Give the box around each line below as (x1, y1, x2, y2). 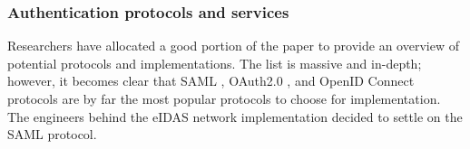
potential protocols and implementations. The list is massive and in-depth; (7, 53, 422, 72)
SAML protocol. (7, 125, 97, 144)
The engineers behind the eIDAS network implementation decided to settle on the (7, 107, 463, 126)
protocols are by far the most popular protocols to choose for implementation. (7, 89, 441, 107)
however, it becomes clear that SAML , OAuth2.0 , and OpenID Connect (7, 71, 415, 90)
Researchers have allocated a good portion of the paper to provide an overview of (7, 36, 459, 55)
